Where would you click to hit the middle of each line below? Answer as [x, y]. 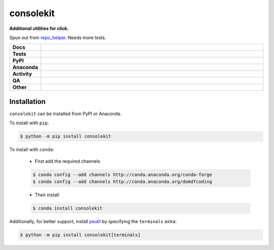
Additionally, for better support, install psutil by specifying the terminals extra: [93, 221]
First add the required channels [67, 161]
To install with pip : [29, 123]
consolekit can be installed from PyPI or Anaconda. [65, 114]
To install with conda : [32, 150]
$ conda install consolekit [67, 208]
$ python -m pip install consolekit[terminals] [80, 235]
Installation [27, 101]
